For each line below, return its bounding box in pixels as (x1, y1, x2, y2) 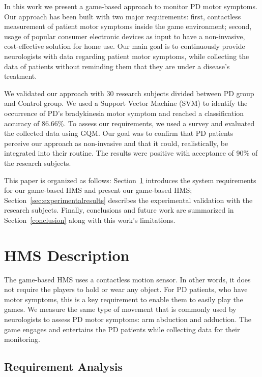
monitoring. (4, 334, 40, 344)
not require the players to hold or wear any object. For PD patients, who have (4, 284, 248, 295)
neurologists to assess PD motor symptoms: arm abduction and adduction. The (4, 313, 252, 324)
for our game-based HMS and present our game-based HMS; (4, 185, 192, 195)
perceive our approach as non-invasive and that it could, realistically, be (4, 137, 228, 148)
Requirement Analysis (4, 359, 123, 374)
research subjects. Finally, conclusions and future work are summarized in (4, 205, 234, 215)
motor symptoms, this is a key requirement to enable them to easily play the (4, 294, 243, 304)
